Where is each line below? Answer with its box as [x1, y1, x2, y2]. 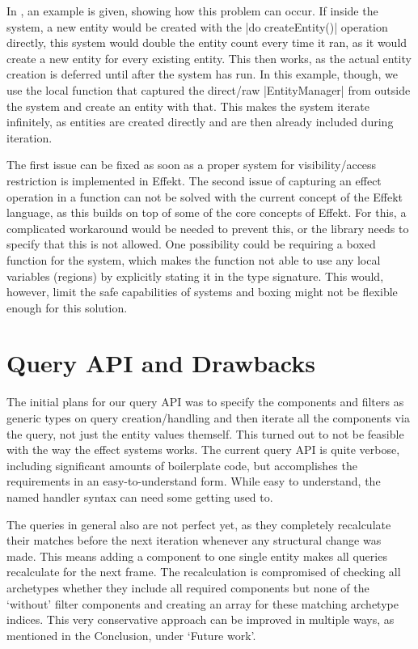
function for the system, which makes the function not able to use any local [6, 251, 381, 268]
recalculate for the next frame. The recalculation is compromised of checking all [6, 563, 401, 580]
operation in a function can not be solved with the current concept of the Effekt [6, 188, 403, 205]
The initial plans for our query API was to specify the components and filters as [6, 393, 404, 410]
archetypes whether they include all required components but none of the [6, 579, 369, 596]
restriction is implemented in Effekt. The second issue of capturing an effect [6, 172, 382, 189]
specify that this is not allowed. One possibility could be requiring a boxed [6, 235, 376, 252]
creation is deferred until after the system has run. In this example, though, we [6, 66, 398, 83]
